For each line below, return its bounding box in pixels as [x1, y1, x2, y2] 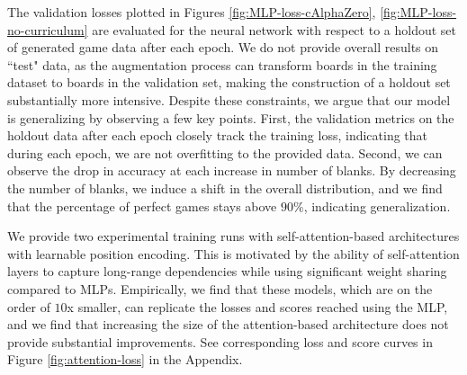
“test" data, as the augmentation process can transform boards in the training [7, 55, 437, 74]
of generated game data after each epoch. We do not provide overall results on [7, 38, 439, 57]
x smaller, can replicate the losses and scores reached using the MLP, [67, 297, 448, 316]
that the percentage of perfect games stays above [7, 196, 277, 215]
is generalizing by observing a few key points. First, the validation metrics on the [7, 108, 454, 127]
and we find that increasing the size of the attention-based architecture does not [7, 315, 449, 334]
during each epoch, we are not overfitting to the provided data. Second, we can [7, 143, 443, 162]
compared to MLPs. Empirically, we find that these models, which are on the [7, 279, 433, 298]
